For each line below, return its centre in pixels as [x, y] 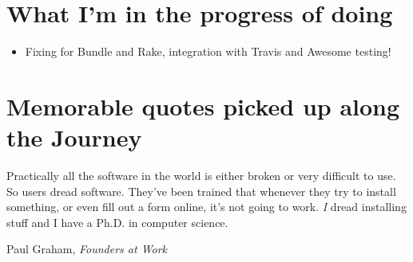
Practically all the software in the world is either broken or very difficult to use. [201, 176]
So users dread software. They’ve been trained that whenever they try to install [201, 191]
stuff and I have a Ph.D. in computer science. [117, 222]
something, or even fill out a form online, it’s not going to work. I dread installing [206, 207]
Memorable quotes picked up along [203, 106]
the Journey [74, 137]
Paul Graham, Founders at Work [87, 249]
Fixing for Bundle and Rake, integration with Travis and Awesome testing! [208, 51]
